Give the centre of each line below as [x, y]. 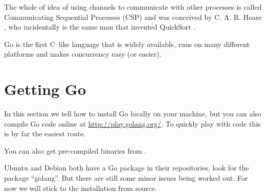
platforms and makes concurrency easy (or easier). [83, 54]
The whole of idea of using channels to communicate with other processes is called [133, 7]
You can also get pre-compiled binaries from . [75, 150]
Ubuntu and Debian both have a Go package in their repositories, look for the [127, 168]
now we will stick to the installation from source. [81, 188]
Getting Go [45, 89]
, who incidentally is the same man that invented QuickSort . [100, 27]
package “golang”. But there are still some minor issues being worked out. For [126, 178]
